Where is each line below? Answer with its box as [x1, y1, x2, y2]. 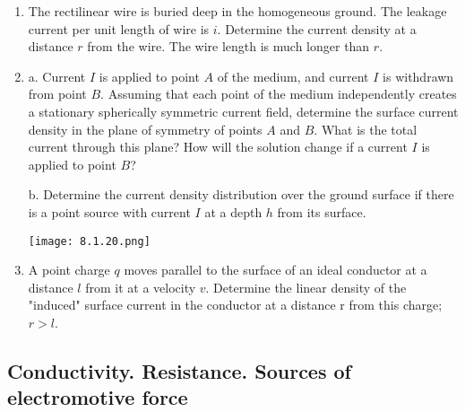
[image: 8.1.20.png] [28, 234, 151, 248]
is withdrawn [383, 66, 454, 85]
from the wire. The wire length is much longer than [87, 37, 370, 56]
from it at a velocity [85, 277, 196, 296]
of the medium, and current [217, 66, 369, 85]
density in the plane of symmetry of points [28, 119, 263, 138]
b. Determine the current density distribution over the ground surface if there [28, 185, 454, 204]
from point [28, 84, 87, 103]
